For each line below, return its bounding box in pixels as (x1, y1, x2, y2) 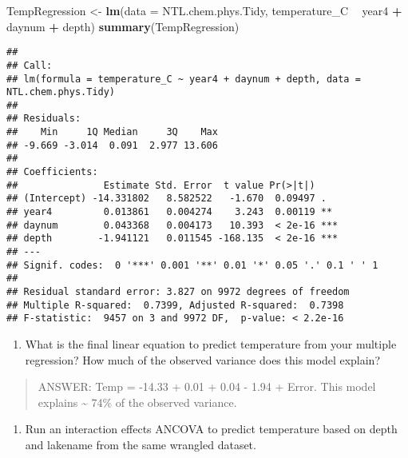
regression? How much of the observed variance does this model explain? (25, 351, 381, 368)
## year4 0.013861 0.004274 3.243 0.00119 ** (6, 206, 333, 218)
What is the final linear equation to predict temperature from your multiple (25, 335, 397, 352)
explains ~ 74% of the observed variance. (38, 393, 237, 410)
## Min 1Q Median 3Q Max (6, 126, 218, 138)
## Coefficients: (6, 166, 98, 178)
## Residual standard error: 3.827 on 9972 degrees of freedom (6, 286, 350, 297)
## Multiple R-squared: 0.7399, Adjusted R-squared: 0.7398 (6, 299, 344, 311)
